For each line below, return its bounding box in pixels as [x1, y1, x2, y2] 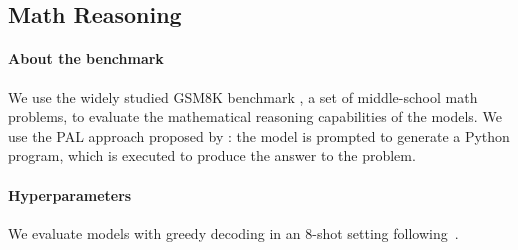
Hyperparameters [8, 184, 132, 205]
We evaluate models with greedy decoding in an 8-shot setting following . [8, 222, 459, 243]
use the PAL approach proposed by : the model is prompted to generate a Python [8, 125, 510, 146]
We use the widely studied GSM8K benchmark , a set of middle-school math [8, 86, 478, 107]
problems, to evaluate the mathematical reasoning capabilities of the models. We [8, 106, 502, 127]
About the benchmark [8, 48, 164, 69]
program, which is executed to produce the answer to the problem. [8, 145, 416, 166]
